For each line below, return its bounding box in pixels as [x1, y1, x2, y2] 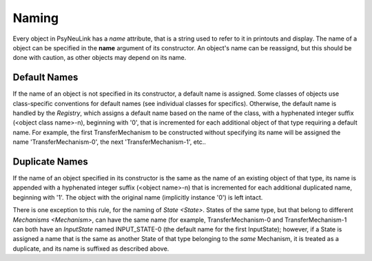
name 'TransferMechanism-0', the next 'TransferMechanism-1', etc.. [12, 138, 206, 146]
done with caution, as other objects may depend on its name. [12, 54, 187, 62]
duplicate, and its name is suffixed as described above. [12, 244, 169, 253]
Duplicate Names [12, 156, 89, 167]
